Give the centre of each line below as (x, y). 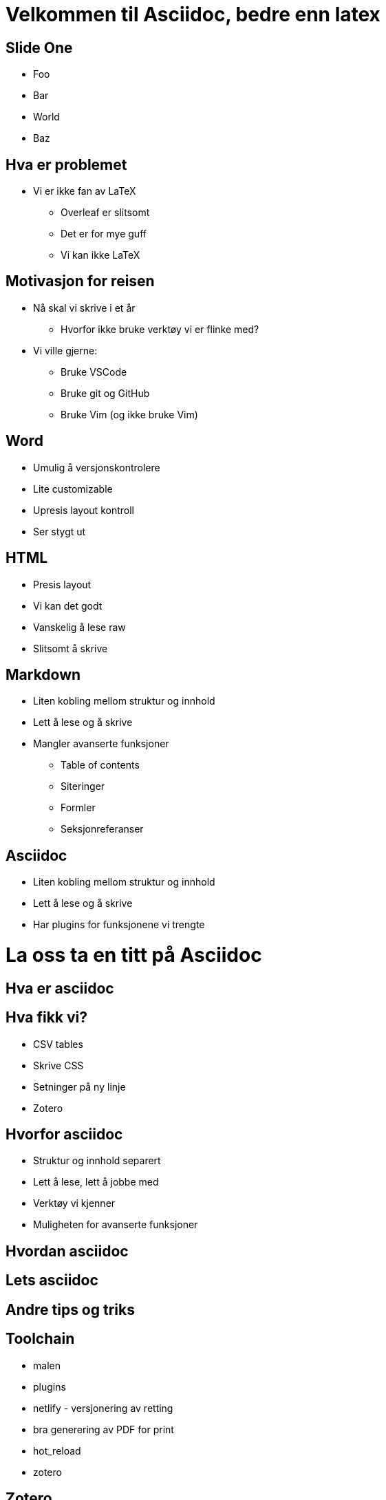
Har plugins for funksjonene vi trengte (119, 925)
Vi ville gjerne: (65, 350)
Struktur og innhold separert (97, 1161)
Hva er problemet (66, 164)
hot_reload (57, 1450)
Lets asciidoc (52, 1281)
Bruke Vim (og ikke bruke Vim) (129, 414)
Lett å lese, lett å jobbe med (96, 1182)
